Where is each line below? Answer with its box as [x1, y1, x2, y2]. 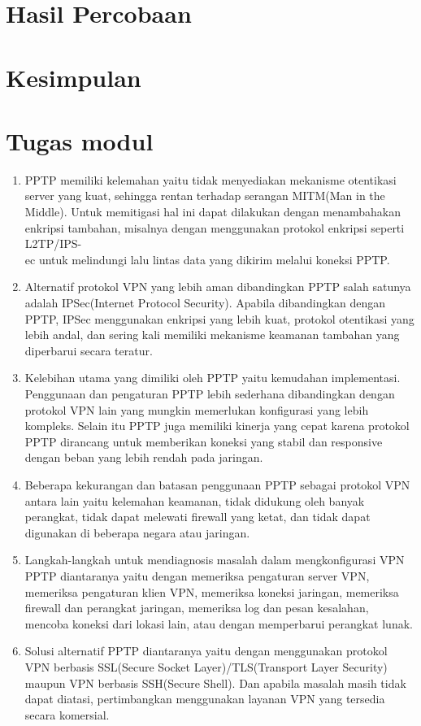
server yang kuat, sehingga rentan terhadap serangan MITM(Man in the [24, 187, 385, 204]
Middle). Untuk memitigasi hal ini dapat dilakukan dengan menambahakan [24, 203, 401, 220]
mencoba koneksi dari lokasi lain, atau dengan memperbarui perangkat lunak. [24, 615, 413, 632]
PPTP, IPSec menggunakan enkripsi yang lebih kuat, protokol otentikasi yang [24, 310, 414, 327]
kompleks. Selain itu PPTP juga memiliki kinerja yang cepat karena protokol [24, 417, 410, 434]
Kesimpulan [6, 60, 141, 93]
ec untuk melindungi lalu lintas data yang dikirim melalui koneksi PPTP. [24, 250, 390, 267]
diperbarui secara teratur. [24, 341, 153, 359]
